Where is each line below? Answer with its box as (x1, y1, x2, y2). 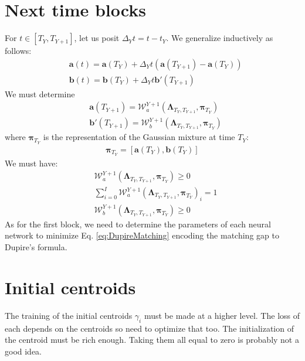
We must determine (5, 87, 75, 100)
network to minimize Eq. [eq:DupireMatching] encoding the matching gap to (5, 229, 279, 241)
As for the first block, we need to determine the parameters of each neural (5, 217, 271, 230)
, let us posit (74, 32, 120, 44)
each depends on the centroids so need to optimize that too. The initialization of (5, 322, 294, 334)
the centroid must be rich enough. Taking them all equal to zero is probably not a (5, 333, 299, 346)
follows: (5, 45, 32, 57)
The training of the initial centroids (5, 309, 133, 321)
